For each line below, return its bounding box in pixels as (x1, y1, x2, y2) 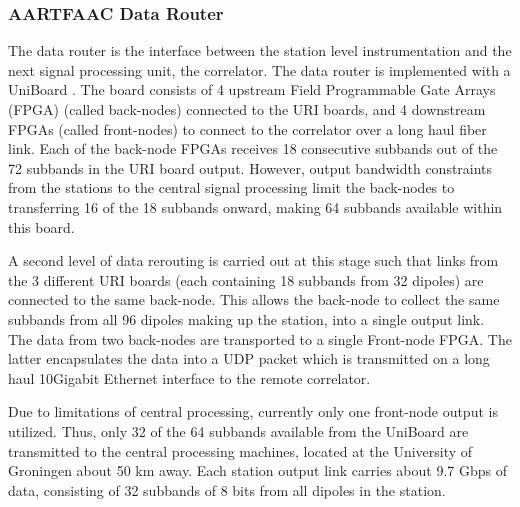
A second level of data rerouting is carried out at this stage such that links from (8, 250, 499, 271)
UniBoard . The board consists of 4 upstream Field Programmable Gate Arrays (8, 79, 496, 100)
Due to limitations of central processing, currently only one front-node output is (8, 401, 498, 422)
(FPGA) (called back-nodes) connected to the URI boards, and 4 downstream (8, 99, 486, 119)
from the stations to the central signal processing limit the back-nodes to (8, 177, 455, 198)
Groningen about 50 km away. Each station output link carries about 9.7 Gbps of (8, 460, 507, 481)
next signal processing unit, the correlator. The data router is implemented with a (8, 59, 511, 80)
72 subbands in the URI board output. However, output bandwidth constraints (8, 157, 493, 178)
